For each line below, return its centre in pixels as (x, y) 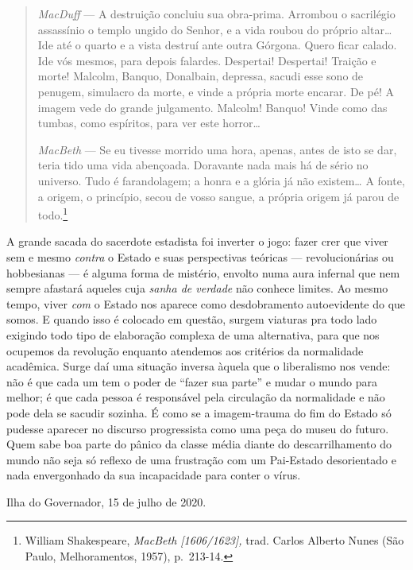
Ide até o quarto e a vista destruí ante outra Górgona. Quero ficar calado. (217, 45)
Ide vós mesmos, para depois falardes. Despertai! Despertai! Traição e (207, 60)
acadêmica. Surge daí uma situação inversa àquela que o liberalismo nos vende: (199, 366)
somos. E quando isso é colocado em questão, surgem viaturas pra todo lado (192, 319)
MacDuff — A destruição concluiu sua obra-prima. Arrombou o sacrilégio (216, 14)
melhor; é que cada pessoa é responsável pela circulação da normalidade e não (196, 397)
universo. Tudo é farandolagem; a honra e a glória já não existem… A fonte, (221, 180)
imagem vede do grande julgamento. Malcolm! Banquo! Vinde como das (212, 107)
